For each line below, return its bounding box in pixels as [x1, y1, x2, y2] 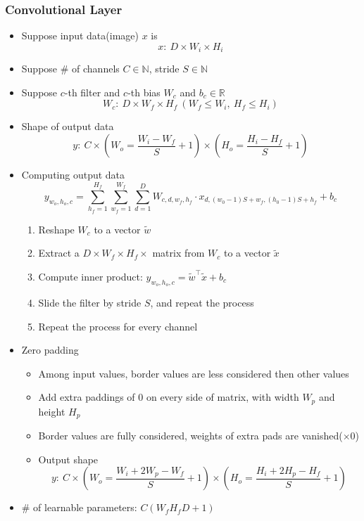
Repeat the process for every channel [38, 319, 198, 333]
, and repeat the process [150, 295, 254, 309]
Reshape [38, 221, 75, 236]
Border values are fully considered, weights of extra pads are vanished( [38, 428, 343, 443]
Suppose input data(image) [21, 28, 139, 43]
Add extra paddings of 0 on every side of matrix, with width [38, 390, 299, 404]
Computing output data [21, 167, 125, 182]
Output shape [38, 451, 99, 466]
